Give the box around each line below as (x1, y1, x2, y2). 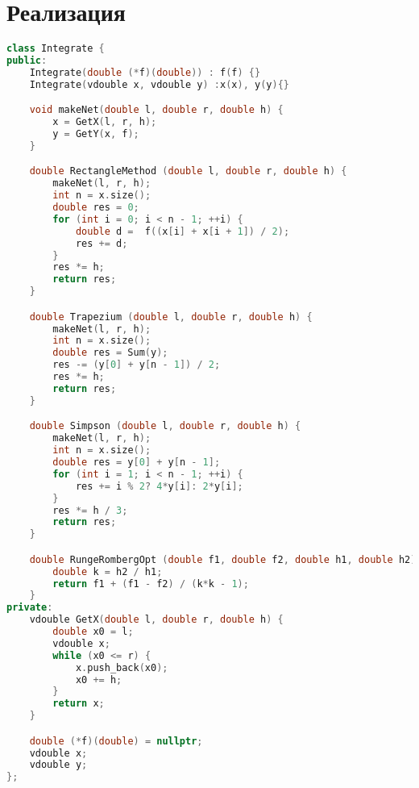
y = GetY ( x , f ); (52, 128, 139, 140)
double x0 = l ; (52, 626, 134, 638)
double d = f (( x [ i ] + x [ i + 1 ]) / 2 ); (75, 225, 290, 237)
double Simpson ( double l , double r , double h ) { (29, 420, 301, 432)
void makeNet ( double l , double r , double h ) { (29, 104, 284, 116)
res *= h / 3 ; (52, 504, 128, 516)
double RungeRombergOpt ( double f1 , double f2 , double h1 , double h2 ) (29, 553, 417, 565)
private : (6, 602, 53, 614)
